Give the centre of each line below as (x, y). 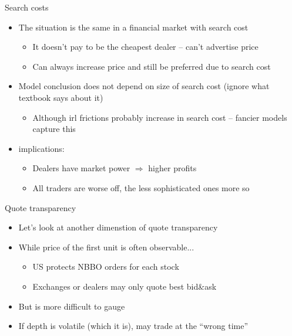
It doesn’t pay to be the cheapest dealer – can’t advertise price (145, 47)
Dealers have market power (81, 168)
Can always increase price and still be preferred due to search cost (152, 66)
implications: (41, 148)
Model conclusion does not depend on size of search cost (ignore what (144, 86)
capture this (54, 129)
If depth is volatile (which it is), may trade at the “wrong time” (133, 326)
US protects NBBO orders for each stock (106, 267)
